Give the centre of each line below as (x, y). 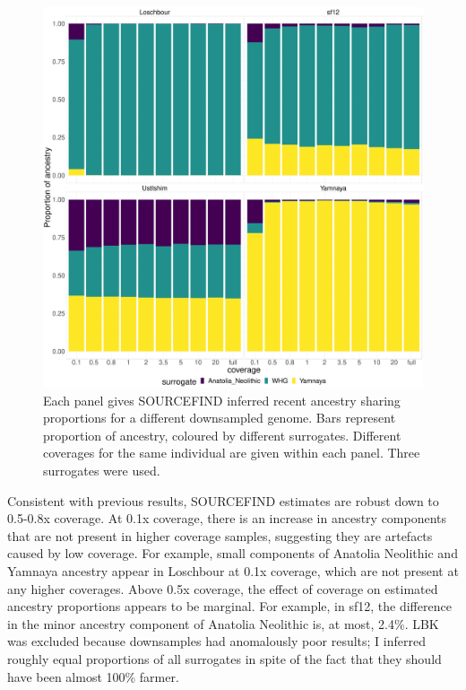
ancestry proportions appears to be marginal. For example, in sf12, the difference (229, 606)
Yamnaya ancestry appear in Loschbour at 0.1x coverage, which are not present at (233, 570)
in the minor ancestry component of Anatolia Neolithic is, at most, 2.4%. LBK (223, 623)
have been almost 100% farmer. (93, 676)
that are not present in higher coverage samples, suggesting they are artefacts (220, 535)
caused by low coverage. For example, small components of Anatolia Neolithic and (233, 553)
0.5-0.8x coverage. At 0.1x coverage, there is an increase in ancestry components (227, 518)
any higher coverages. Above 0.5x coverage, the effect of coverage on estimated (223, 588)
